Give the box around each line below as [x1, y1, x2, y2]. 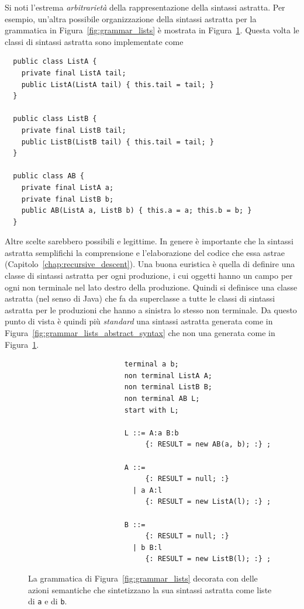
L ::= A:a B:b [124, 428, 179, 437]
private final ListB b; [21, 195, 114, 203]
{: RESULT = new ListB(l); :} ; [145, 555, 271, 563]
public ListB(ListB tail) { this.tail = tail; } [21, 137, 214, 146]
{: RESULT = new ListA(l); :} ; [145, 497, 271, 506]
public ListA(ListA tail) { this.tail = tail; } [21, 80, 214, 89]
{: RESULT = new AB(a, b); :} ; [145, 440, 271, 449]
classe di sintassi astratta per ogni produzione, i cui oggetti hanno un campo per [5, 269, 293, 282]
